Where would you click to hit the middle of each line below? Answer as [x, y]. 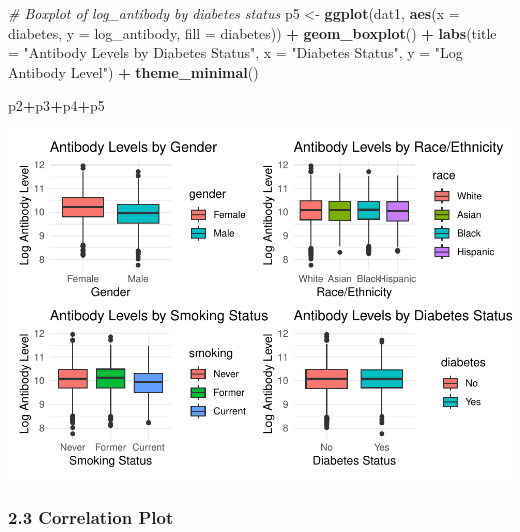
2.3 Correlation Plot [91, 517]
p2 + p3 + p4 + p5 [56, 105]
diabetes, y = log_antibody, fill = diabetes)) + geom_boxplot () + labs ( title [252, 32]
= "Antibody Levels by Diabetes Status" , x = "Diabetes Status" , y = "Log [235, 52]
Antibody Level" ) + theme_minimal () [133, 71]
